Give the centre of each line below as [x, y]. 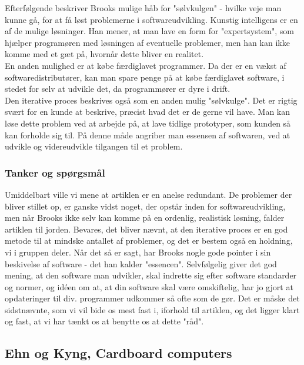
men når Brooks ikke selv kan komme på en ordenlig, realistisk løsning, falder [145, 218]
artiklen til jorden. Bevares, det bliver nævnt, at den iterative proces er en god [146, 229]
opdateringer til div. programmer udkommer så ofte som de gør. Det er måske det [152, 298]
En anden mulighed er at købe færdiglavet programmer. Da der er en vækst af [146, 65]
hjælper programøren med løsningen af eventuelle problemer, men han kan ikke [147, 42]
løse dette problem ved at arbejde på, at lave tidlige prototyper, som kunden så [148, 123]
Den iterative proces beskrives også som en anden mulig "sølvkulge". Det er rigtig [151, 100]
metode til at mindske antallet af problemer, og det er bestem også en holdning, [149, 240]
